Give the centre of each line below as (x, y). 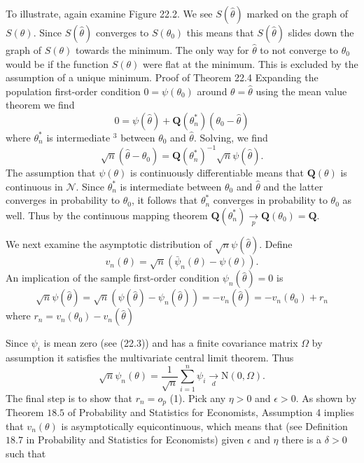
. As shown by (326, 398)
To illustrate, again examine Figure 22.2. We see (109, 13)
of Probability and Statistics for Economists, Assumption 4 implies (211, 412)
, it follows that (165, 200)
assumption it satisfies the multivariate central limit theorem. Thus (150, 358)
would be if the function (57, 63)
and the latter (293, 186)
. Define (276, 244)
